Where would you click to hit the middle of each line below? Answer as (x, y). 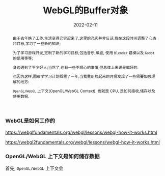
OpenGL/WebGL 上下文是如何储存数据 (53, 156)
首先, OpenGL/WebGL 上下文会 (34, 168)
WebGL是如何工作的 (30, 121)
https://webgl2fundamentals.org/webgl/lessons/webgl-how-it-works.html (83, 142)
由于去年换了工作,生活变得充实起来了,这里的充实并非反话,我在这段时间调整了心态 (85, 38)
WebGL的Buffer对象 (86, 10)
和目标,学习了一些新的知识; (37, 43)
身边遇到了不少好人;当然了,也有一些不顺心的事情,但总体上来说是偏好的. (76, 67)
